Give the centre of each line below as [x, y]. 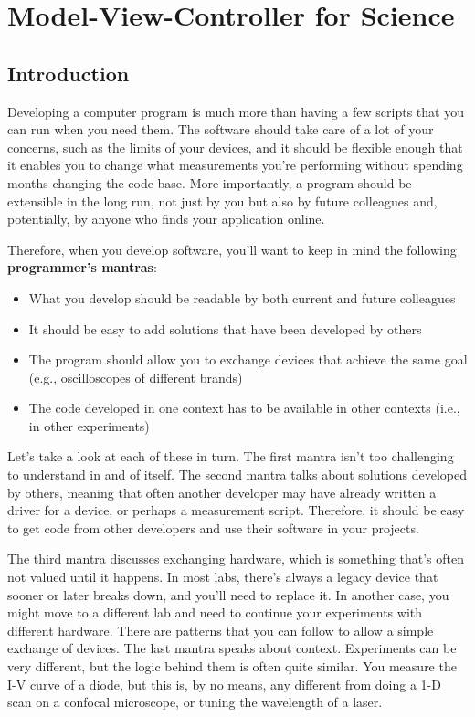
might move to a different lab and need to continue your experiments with [215, 612]
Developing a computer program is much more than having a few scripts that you [236, 111]
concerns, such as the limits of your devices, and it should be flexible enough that [235, 147]
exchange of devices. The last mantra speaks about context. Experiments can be [232, 648]
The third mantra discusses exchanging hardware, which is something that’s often [236, 559]
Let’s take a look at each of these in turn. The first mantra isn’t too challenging [231, 456]
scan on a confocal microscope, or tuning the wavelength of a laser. [195, 702]
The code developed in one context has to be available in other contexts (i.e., [244, 408]
